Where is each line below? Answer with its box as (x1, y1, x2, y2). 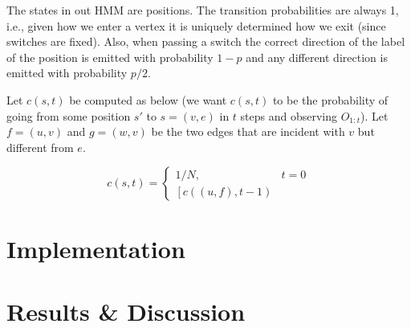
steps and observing (240, 107, 338, 124)
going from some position (6, 107, 131, 124)
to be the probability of (272, 91, 389, 108)
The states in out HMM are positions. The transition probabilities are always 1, (6, 2, 399, 18)
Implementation (6, 232, 185, 264)
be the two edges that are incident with (151, 123, 345, 140)
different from (6, 138, 74, 155)
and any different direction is (246, 48, 388, 65)
